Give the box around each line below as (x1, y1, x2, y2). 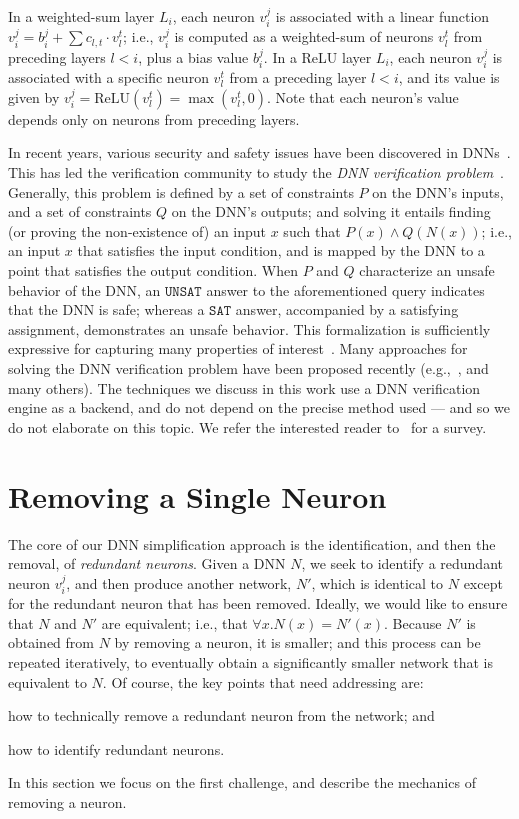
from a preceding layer (229, 67, 367, 88)
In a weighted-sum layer (8, 6, 155, 26)
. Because (384, 612, 442, 633)
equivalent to (8, 671, 87, 692)
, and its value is (398, 67, 500, 88)
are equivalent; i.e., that (101, 612, 248, 633)
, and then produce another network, (66, 572, 292, 593)
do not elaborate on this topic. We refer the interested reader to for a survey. (8, 416, 487, 437)
